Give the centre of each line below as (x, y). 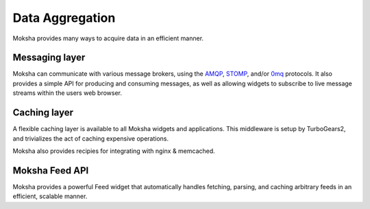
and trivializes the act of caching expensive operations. (91, 138)
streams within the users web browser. (67, 93)
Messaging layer (49, 58)
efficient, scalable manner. (50, 196)
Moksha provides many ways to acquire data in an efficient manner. (108, 38)
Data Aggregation (64, 18)
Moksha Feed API (51, 170)
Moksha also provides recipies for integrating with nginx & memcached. (114, 151)
